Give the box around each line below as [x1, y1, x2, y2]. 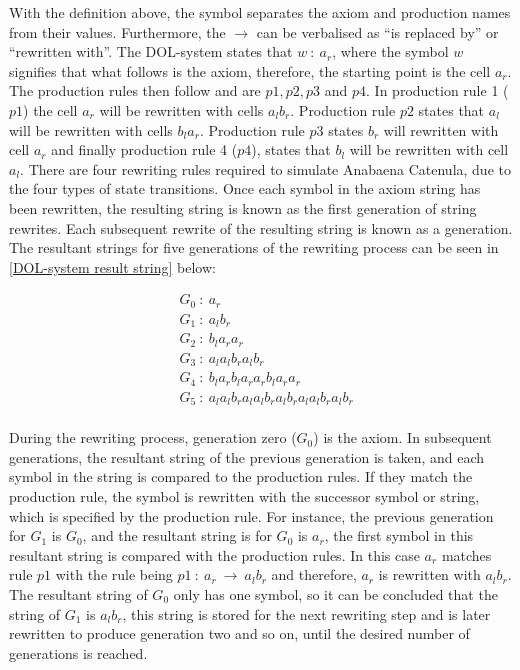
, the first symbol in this [324, 525, 474, 546]
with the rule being [55, 564, 173, 585]
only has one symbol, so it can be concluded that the [173, 584, 498, 604]
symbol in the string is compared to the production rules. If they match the [9, 466, 473, 487]
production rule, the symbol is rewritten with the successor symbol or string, [9, 486, 480, 507]
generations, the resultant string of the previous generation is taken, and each [9, 446, 485, 467]
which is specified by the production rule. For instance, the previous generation [9, 505, 494, 526]
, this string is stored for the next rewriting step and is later [122, 603, 491, 624]
